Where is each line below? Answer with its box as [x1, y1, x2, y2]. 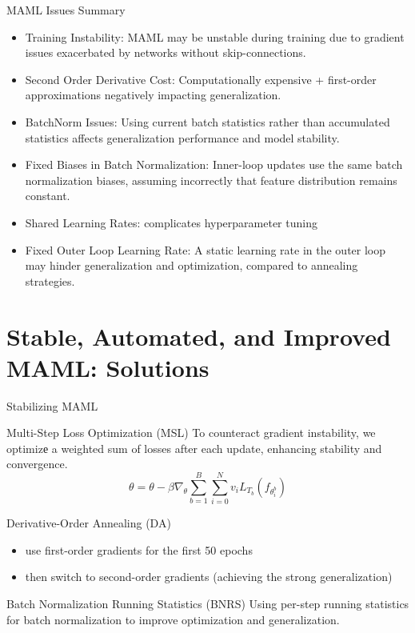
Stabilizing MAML [6, 397, 98, 414]
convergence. [6, 455, 68, 472]
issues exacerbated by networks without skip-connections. [25, 44, 306, 61]
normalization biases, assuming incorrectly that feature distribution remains [25, 171, 397, 188]
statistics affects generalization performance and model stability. [25, 129, 340, 146]
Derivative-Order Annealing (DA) [6, 515, 171, 531]
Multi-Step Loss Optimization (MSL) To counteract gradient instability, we [6, 424, 376, 441]
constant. [25, 187, 70, 204]
